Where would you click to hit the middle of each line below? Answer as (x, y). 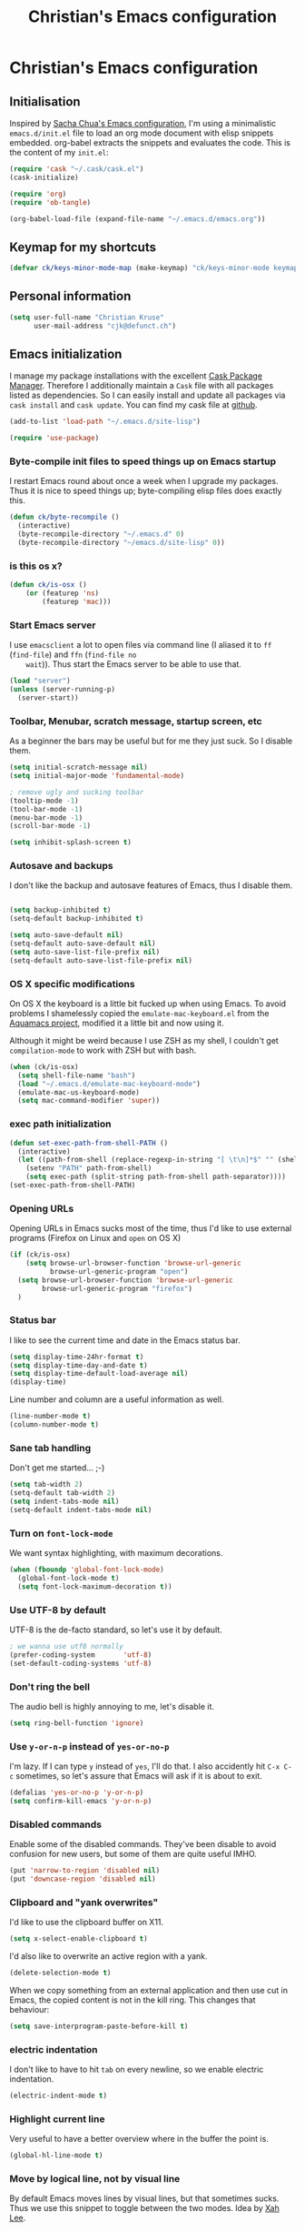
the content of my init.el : (59, 152)
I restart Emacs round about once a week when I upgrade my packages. (144, 481)
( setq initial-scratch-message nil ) (79, 767)
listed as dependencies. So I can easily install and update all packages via (148, 395)
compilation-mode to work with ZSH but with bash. (103, 1050)
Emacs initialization (66, 354)
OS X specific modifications (72, 984)
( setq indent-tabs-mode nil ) (64, 1502)
